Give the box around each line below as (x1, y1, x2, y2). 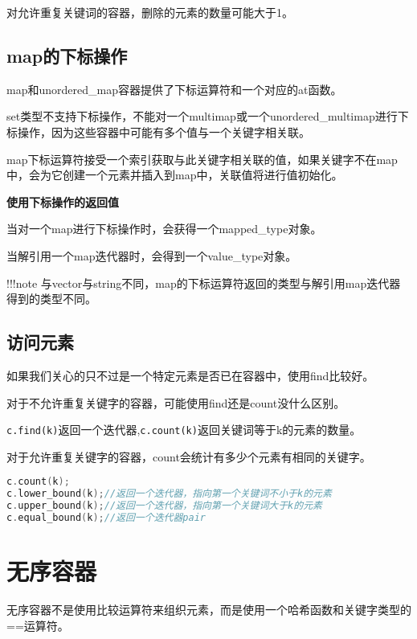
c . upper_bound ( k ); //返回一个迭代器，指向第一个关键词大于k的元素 (6, 500, 322, 512)
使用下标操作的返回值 (6, 193, 119, 210)
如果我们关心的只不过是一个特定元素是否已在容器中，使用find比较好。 (6, 367, 374, 383)
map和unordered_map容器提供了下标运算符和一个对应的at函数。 (6, 80, 342, 97)
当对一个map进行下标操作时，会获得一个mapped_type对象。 (6, 220, 322, 237)
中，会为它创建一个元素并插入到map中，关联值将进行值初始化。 (6, 166, 343, 183)
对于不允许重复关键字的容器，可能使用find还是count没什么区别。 (6, 394, 345, 411)
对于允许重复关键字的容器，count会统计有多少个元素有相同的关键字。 (6, 448, 371, 465)
